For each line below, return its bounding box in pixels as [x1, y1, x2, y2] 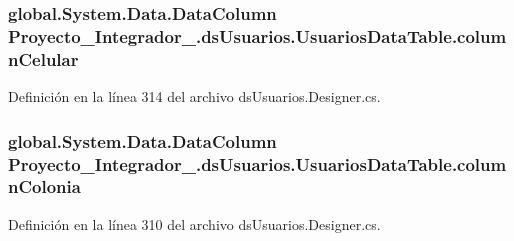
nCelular [8, 46, 79, 71]
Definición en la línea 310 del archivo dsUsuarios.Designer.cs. [8, 213, 381, 234]
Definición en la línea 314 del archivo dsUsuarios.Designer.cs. [8, 86, 381, 107]
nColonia [8, 174, 81, 199]
